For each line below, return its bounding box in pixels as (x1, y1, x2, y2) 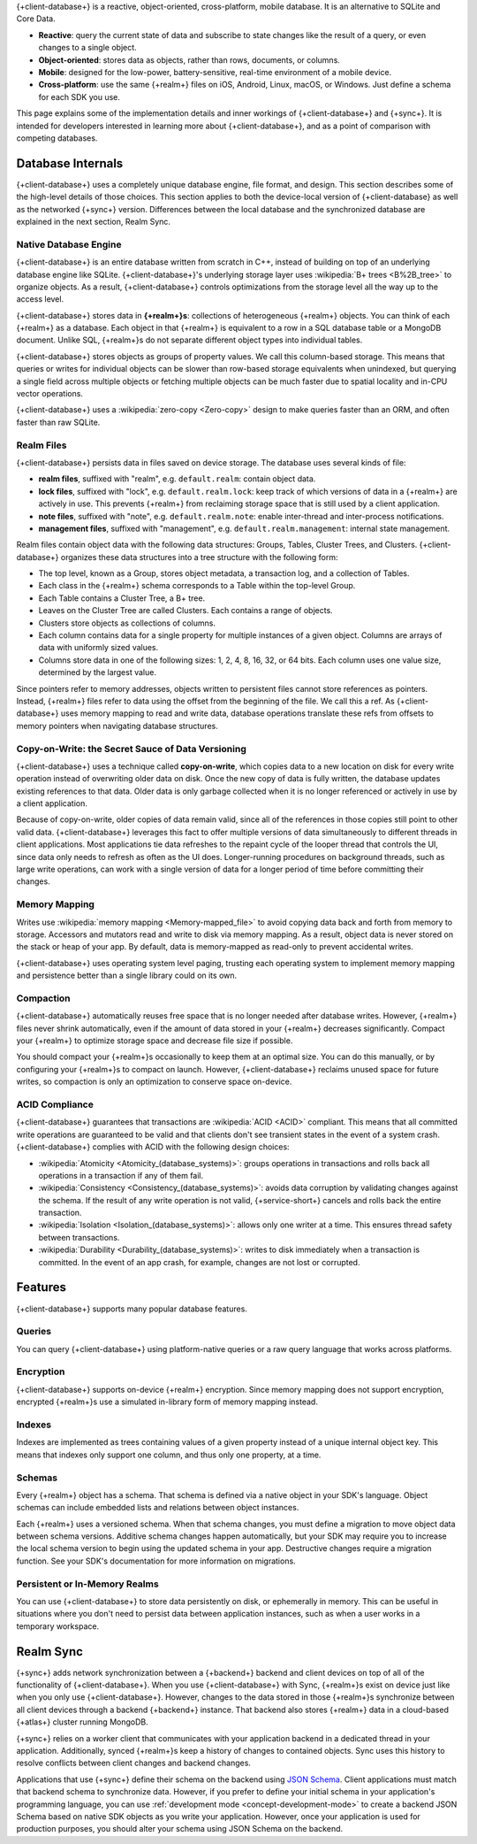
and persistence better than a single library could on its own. (16, 970, 238, 981)
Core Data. (16, 13, 57, 24)
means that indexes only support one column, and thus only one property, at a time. (16, 1449, 322, 1460)
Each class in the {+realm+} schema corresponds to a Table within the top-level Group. (38, 580, 356, 591)
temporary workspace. (16, 1620, 100, 1632)
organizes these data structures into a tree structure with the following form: (60, 551, 338, 562)
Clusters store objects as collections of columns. (38, 618, 216, 628)
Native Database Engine (16, 238, 122, 250)
